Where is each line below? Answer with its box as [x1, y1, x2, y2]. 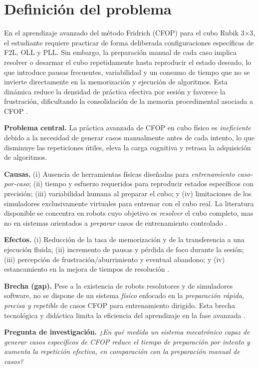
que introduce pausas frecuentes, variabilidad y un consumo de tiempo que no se [4, 66, 250, 77]
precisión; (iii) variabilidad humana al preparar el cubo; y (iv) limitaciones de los [4, 188, 252, 199]
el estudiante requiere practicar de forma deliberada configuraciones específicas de [4, 37, 254, 47]
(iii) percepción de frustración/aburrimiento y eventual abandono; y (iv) [4, 254, 225, 264]
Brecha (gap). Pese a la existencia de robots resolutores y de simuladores [4, 280, 233, 291]
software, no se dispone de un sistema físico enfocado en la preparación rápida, [4, 290, 245, 301]
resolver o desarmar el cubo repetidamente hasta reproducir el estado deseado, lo [4, 56, 252, 67]
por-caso [4, 178, 29, 189]
